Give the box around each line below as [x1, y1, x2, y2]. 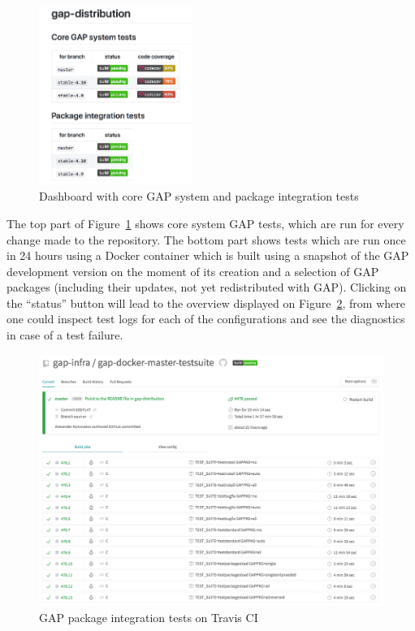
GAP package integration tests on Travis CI [39, 608, 258, 625]
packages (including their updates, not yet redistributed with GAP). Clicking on [6, 279, 407, 296]
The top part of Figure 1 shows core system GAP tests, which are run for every [6, 214, 404, 231]
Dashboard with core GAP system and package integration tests [39, 188, 359, 205]
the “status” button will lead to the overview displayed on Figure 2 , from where [6, 294, 405, 311]
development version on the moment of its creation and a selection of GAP [6, 262, 379, 279]
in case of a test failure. [6, 326, 123, 344]
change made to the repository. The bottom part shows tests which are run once [6, 231, 406, 248]
